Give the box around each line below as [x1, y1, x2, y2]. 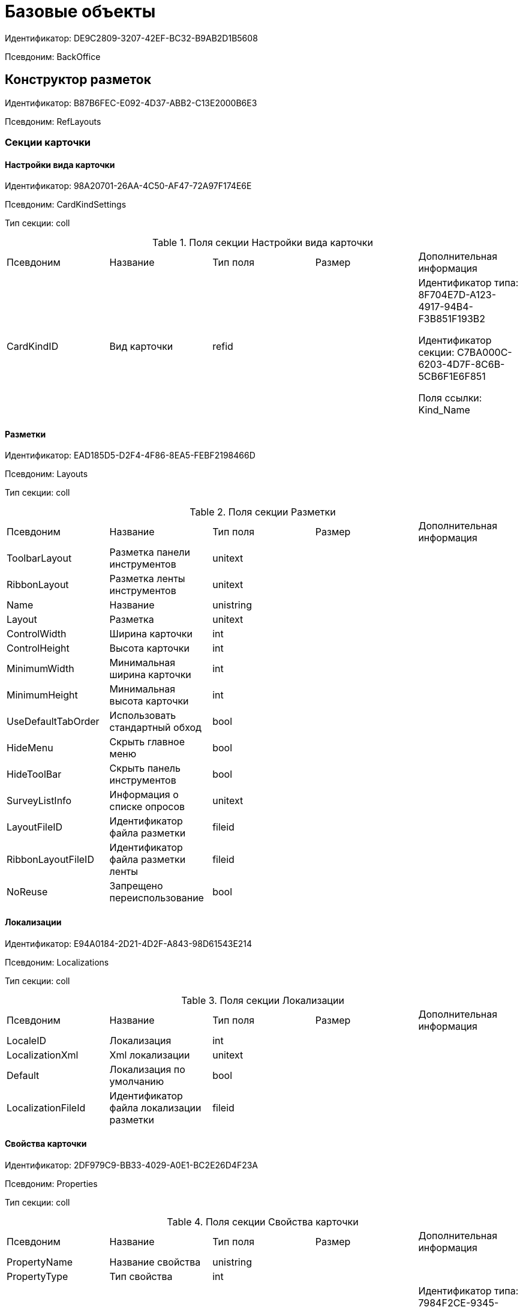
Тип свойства [109, 1270, 173, 1282]
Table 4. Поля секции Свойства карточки [167, 1215, 359, 1228]
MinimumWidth [7, 663, 74, 675]
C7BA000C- [457, 346, 512, 359]
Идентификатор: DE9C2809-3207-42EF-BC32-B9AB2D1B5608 [5, 32, 258, 43]
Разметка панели [109, 546, 191, 559]
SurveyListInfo [7, 795, 72, 807]
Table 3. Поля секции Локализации [181, 994, 344, 1006]
